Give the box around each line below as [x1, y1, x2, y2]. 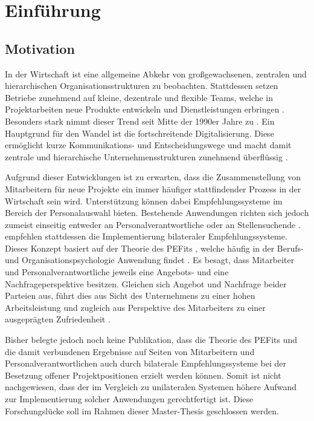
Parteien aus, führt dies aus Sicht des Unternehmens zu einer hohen [5, 289, 255, 302]
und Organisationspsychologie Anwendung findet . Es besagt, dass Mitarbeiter [5, 253, 295, 266]
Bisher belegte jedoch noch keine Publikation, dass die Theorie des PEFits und [5, 333, 298, 346]
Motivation [5, 39, 75, 57]
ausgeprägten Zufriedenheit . [5, 313, 111, 325]
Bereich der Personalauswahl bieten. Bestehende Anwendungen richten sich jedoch [5, 206, 309, 219]
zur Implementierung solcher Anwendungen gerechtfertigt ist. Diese [5, 393, 254, 405]
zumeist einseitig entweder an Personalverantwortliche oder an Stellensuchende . [5, 218, 301, 230]
